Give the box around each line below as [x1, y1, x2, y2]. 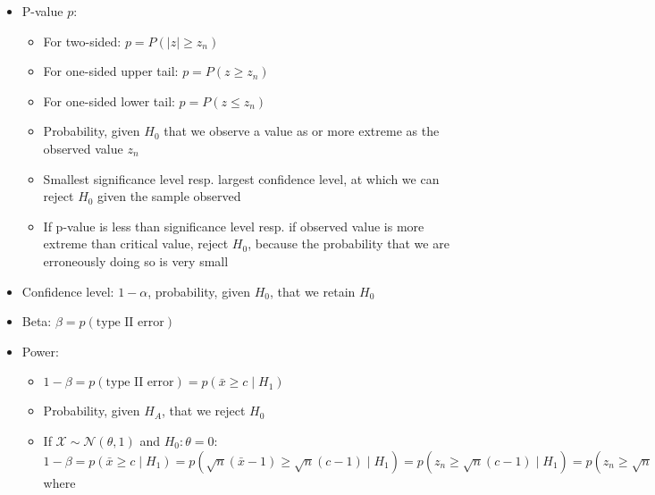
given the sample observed [97, 187, 241, 206]
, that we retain [270, 281, 356, 300]
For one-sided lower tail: [43, 91, 175, 110]
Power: [21, 341, 59, 360]
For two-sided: [43, 31, 122, 50]
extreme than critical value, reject [43, 234, 229, 253]
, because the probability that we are [248, 234, 449, 253]
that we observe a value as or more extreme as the [164, 122, 440, 140]
